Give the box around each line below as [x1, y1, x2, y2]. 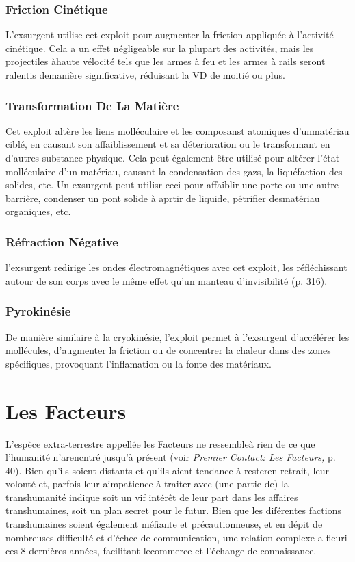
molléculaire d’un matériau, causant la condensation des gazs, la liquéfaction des [5, 164, 343, 178]
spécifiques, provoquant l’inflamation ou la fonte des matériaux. [5, 356, 272, 370]
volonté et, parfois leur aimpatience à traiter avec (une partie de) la [5, 476, 289, 491]
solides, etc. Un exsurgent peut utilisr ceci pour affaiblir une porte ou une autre [5, 177, 339, 192]
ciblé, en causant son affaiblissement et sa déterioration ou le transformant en [5, 137, 330, 151]
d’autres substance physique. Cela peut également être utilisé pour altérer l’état [5, 151, 340, 164]
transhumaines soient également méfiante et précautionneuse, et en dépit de [5, 517, 323, 531]
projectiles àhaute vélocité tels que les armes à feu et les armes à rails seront [5, 54, 326, 68]
